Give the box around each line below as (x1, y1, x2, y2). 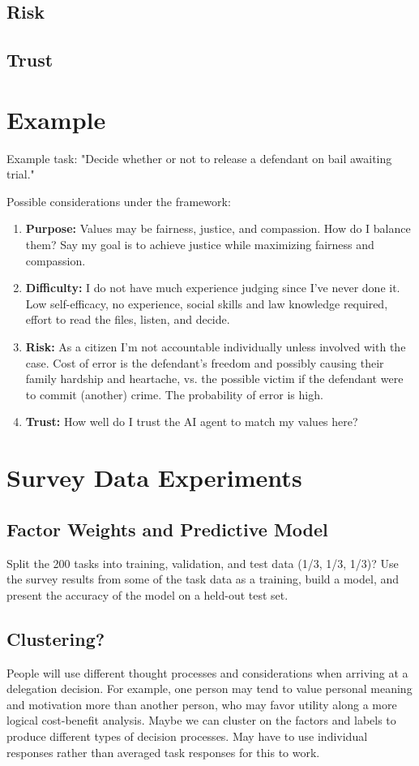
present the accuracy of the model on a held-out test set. (6, 586, 289, 603)
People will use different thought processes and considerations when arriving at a (6, 664, 408, 681)
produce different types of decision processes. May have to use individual (6, 727, 368, 744)
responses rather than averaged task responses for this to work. (6, 743, 320, 760)
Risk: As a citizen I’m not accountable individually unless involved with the (25, 338, 406, 355)
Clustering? (6, 626, 105, 651)
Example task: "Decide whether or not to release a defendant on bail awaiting (6, 149, 392, 166)
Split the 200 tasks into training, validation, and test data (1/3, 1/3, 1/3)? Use (6, 554, 399, 571)
